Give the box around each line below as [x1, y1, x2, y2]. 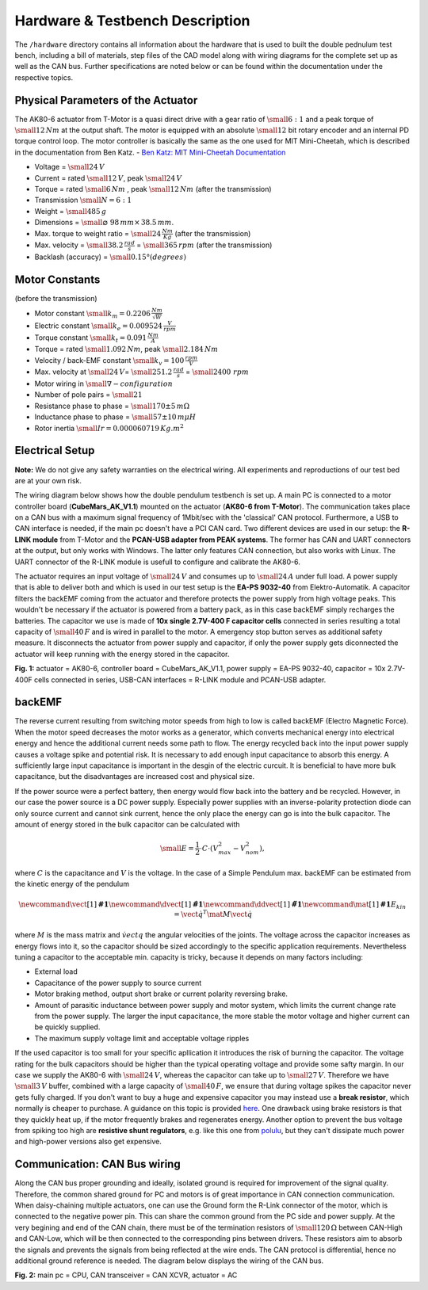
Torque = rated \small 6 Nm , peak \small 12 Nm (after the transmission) [34, 184, 273, 193]
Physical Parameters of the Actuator [14, 94, 198, 107]
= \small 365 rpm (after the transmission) [136, 240, 273, 250]
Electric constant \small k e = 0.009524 [34, 321, 162, 332]
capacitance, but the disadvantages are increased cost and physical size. [14, 772, 255, 781]
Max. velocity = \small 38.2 [34, 240, 124, 250]
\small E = [159, 844, 194, 853]
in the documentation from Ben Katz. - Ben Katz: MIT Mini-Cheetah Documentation [14, 147, 286, 157]
